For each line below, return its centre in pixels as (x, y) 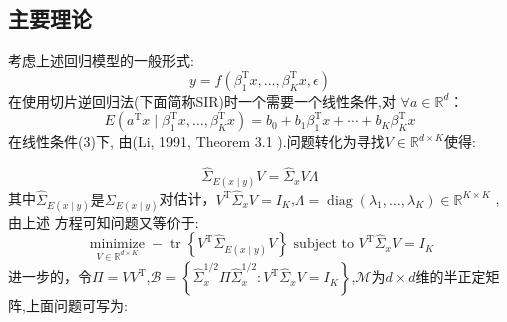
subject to (323, 244)
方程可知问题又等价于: (126, 221)
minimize (117, 244)
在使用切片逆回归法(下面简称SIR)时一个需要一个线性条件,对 (202, 100)
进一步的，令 (50, 276)
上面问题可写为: (76, 305)
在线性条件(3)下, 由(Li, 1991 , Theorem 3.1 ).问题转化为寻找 (196, 141)
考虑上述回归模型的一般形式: (101, 60)
